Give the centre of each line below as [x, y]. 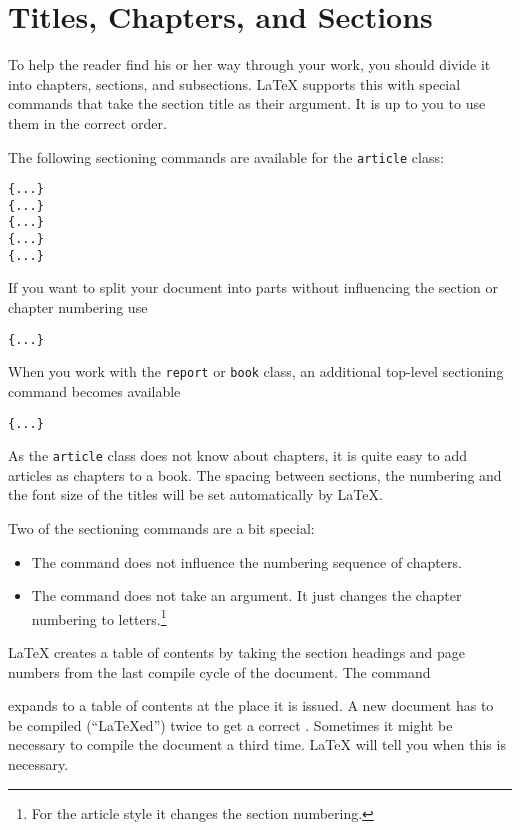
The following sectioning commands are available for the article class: [226, 156]
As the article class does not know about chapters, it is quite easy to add [238, 455]
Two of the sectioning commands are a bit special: [161, 528]
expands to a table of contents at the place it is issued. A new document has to [251, 705]
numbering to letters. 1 [99, 617]
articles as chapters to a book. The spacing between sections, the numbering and [255, 474]
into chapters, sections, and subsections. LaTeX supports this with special [234, 83]
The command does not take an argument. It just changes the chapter [246, 595]
